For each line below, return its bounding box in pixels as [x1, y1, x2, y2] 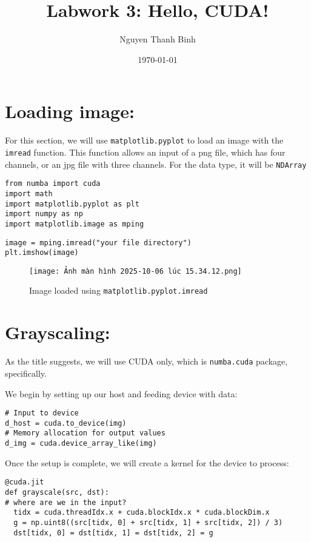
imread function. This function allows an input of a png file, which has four [5, 145, 286, 158]
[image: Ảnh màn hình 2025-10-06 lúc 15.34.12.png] [29, 266, 242, 276]
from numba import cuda [5, 179, 101, 188]
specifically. [5, 366, 47, 379]
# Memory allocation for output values [5, 429, 166, 438]
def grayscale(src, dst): [5, 487, 109, 497]
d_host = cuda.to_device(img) [5, 418, 127, 428]
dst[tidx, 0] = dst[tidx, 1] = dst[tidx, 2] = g [13, 528, 213, 537]
